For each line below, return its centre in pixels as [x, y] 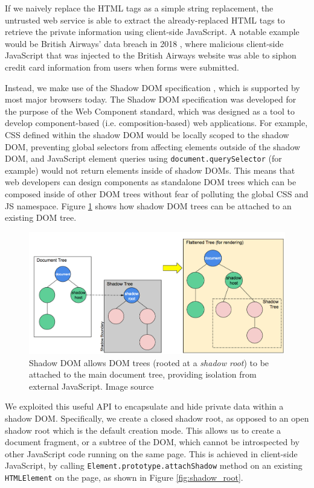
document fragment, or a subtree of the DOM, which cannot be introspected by [152, 442]
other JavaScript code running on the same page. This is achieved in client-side [151, 453]
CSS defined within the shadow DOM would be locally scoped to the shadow [147, 134]
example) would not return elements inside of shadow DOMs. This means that [150, 170]
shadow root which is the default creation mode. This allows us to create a [143, 430]
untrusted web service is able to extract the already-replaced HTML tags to [145, 20]
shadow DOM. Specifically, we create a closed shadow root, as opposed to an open [157, 418]
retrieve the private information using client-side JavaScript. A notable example [152, 32]
